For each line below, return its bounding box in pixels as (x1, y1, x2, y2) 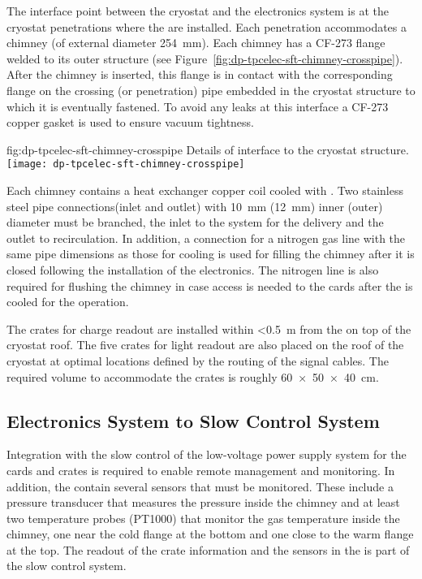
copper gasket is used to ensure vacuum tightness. (6, 114, 255, 131)
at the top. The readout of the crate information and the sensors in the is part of (6, 541, 410, 558)
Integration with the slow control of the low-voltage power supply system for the (6, 446, 407, 463)
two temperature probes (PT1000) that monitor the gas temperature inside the (6, 509, 400, 526)
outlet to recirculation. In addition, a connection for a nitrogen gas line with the (6, 229, 406, 246)
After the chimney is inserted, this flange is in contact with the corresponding (6, 66, 393, 83)
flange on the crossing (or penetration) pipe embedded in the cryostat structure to (6, 81, 416, 98)
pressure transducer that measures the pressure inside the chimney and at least (6, 494, 400, 511)
